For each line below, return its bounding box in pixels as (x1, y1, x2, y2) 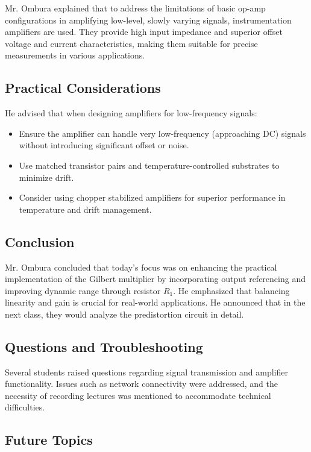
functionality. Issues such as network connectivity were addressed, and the (5, 377, 278, 390)
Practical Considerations (5, 78, 161, 97)
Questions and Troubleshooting (5, 337, 203, 356)
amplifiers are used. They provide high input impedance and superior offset (5, 25, 283, 38)
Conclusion (5, 232, 75, 251)
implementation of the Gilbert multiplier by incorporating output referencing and (5, 272, 306, 285)
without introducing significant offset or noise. (19, 139, 189, 151)
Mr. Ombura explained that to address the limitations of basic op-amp (5, 2, 266, 14)
